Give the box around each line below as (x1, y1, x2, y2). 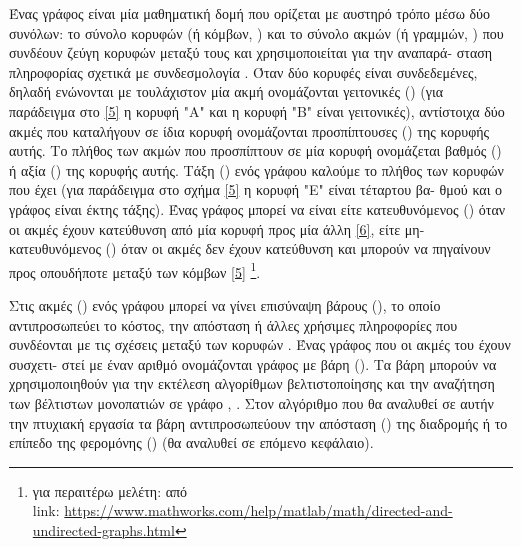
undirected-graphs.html (32, 519, 175, 540)
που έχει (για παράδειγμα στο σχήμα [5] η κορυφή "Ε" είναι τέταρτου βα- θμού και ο (9, 179, 503, 200)
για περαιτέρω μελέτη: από (32, 480, 188, 501)
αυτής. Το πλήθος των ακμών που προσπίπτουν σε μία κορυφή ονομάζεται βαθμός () (9, 140, 502, 161)
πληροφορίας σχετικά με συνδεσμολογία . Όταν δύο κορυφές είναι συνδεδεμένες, (9, 61, 478, 82)
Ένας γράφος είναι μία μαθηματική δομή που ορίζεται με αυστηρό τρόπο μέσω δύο (9, 3, 491, 23)
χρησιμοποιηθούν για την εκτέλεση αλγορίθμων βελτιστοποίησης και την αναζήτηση (9, 373, 495, 394)
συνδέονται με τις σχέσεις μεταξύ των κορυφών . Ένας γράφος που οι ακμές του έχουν (9, 334, 511, 355)
